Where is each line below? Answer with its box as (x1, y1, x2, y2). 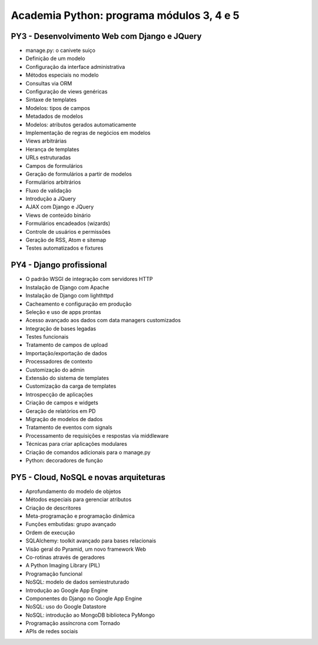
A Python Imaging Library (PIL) (25, 562, 100, 569)
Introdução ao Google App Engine (25, 587, 108, 594)
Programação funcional (25, 570, 82, 577)
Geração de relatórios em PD (25, 407, 96, 415)
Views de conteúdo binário (25, 211, 91, 219)
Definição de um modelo (25, 55, 85, 62)
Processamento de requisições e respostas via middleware (25, 432, 169, 439)
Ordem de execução (25, 529, 75, 536)
